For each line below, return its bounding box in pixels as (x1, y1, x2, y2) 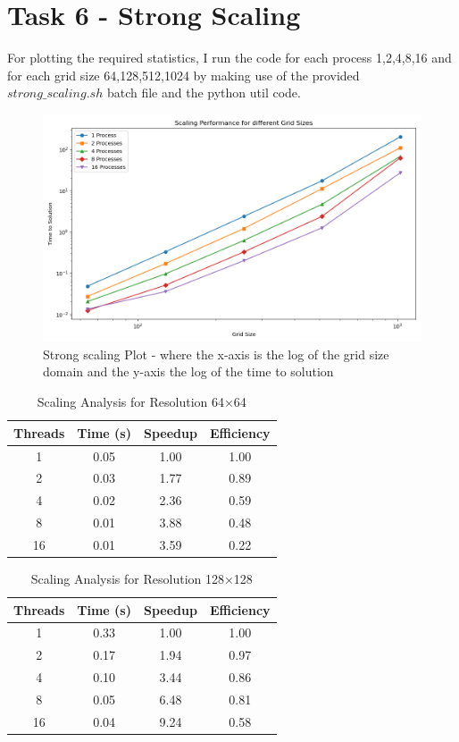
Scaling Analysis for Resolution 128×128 (30, 569, 253, 587)
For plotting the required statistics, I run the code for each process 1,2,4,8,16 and (7, 48, 452, 67)
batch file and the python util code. (106, 83, 301, 102)
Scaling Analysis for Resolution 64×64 (37, 392, 246, 411)
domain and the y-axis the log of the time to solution (43, 362, 334, 381)
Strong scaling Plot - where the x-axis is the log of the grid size (43, 344, 389, 363)
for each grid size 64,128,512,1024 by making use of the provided (7, 65, 360, 84)
